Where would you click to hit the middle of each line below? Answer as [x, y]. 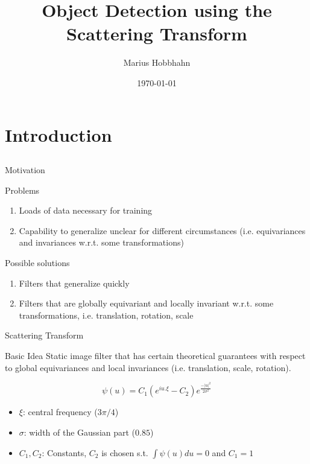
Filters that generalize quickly [74, 283]
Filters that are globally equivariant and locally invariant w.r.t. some [146, 303]
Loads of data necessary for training [86, 210]
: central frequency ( [60, 412]
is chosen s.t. [125, 452]
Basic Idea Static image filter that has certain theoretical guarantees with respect [155, 356]
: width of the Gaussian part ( [80, 432]
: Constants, [64, 452]
